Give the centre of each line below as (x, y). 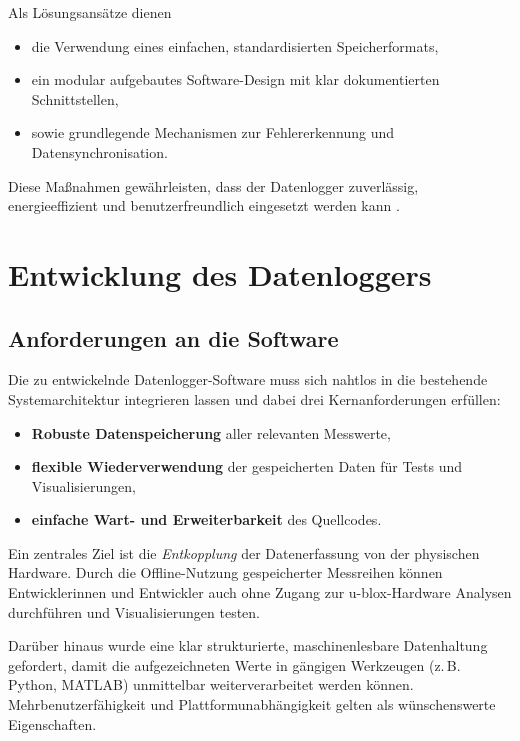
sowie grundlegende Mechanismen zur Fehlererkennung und (212, 132)
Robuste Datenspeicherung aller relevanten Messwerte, (211, 432)
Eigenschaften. (52, 723)
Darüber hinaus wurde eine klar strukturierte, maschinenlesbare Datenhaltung (248, 645)
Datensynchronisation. (99, 151)
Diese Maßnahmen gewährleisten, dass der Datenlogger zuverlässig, (213, 185)
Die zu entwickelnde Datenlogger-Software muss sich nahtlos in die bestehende (248, 379)
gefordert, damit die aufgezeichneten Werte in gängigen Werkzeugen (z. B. (234, 664)
